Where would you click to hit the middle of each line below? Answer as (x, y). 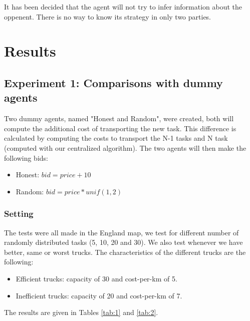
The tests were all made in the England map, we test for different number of (121, 232)
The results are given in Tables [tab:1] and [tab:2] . (81, 312)
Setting (19, 214)
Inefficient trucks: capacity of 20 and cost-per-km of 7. (99, 295)
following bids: (26, 157)
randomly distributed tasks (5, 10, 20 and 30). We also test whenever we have (123, 242)
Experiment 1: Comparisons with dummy (113, 82)
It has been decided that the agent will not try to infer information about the (123, 7)
